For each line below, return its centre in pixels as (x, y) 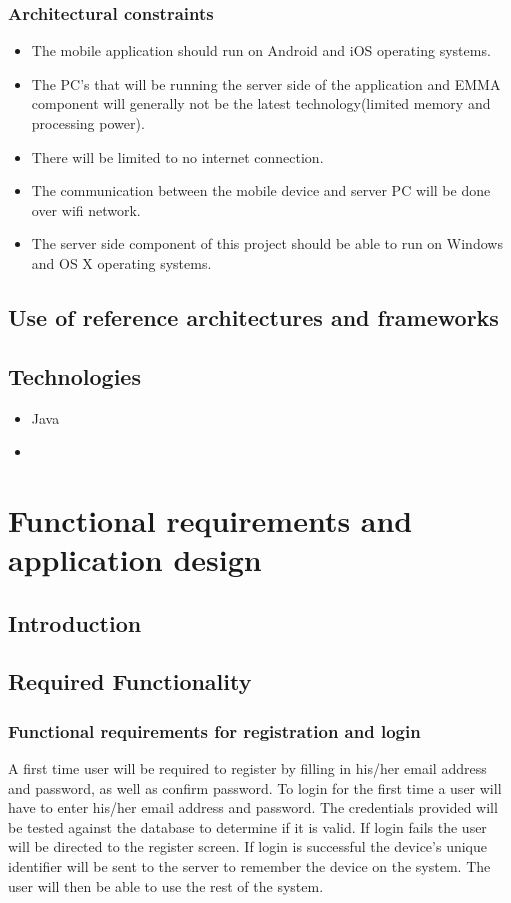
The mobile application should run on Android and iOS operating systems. (261, 50)
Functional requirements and (210, 519)
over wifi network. (86, 209)
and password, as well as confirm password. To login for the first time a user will (255, 787)
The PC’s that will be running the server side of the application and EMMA (266, 83)
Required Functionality (130, 681)
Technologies (74, 375)
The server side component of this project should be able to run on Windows (267, 243)
